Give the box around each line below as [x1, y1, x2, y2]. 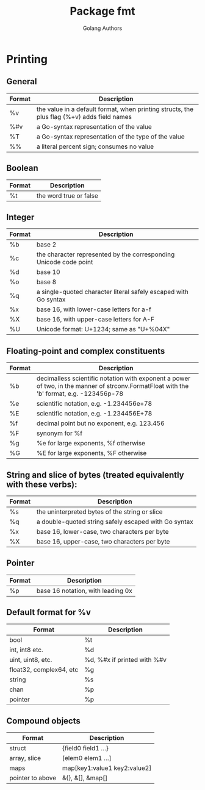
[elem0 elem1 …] [62, 754, 112, 763]
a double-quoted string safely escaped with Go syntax [36, 517, 193, 526]
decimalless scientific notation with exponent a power [36, 374, 191, 382]
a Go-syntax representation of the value [36, 122, 153, 131]
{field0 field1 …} [62, 744, 109, 753]
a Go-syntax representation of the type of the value [36, 132, 185, 141]
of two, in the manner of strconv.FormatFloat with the [36, 382, 189, 390]
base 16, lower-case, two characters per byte [36, 528, 169, 536]
